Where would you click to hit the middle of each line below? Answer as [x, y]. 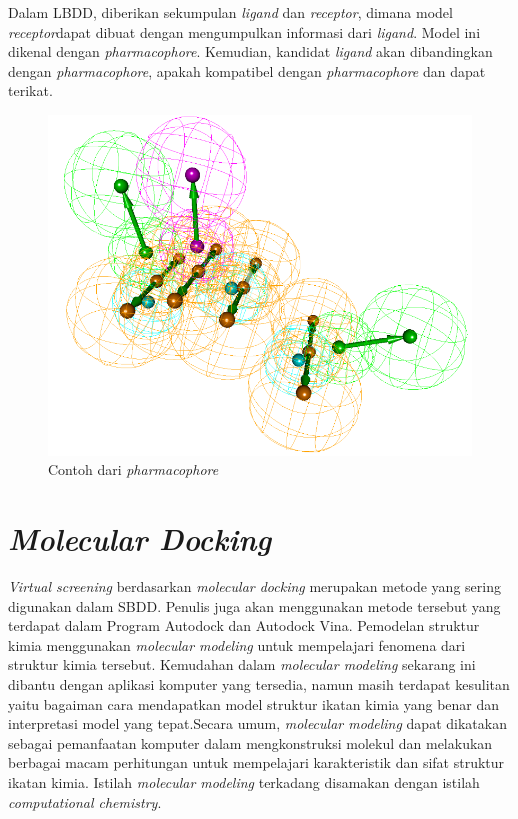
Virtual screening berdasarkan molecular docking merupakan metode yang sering [254, 586]
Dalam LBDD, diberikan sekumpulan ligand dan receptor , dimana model [230, 12]
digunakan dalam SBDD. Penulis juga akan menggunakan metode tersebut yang [254, 605]
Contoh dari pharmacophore [133, 469]
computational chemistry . [85, 801]
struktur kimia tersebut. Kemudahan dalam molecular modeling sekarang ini [242, 664]
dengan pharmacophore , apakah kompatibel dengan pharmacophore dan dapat [247, 70]
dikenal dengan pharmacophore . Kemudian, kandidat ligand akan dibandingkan [250, 51]
